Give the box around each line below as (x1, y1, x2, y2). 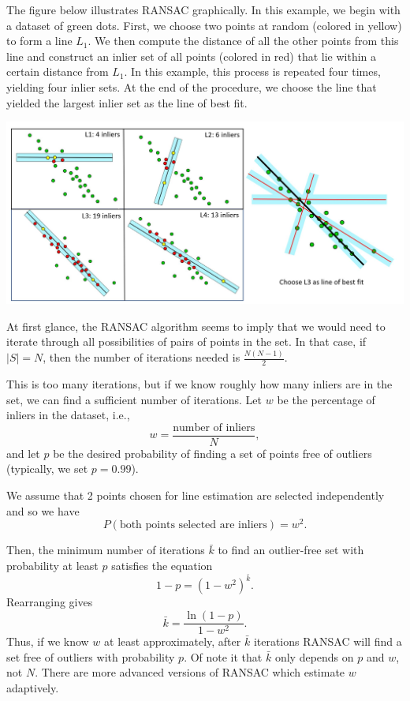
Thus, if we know (6, 633, 89, 650)
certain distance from (6, 63, 109, 80)
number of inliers (173, 422, 255, 433)
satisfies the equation (111, 557, 213, 573)
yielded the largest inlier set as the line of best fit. (6, 94, 248, 111)
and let (6, 444, 40, 461)
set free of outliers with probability (6, 648, 175, 665)
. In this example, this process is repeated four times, (124, 63, 381, 80)
